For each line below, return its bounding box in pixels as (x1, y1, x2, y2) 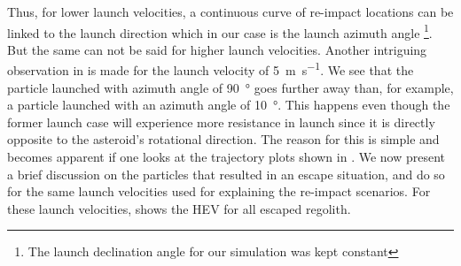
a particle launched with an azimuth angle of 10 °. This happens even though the (7, 95, 450, 114)
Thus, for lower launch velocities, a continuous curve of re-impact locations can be (7, 3, 454, 20)
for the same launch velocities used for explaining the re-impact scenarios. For (7, 182, 431, 201)
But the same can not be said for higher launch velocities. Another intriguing (7, 40, 427, 58)
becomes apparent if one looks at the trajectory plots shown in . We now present (7, 148, 446, 166)
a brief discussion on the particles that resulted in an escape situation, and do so (7, 164, 445, 183)
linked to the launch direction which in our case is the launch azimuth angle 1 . (7, 20, 433, 42)
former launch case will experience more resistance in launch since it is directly (7, 112, 435, 131)
